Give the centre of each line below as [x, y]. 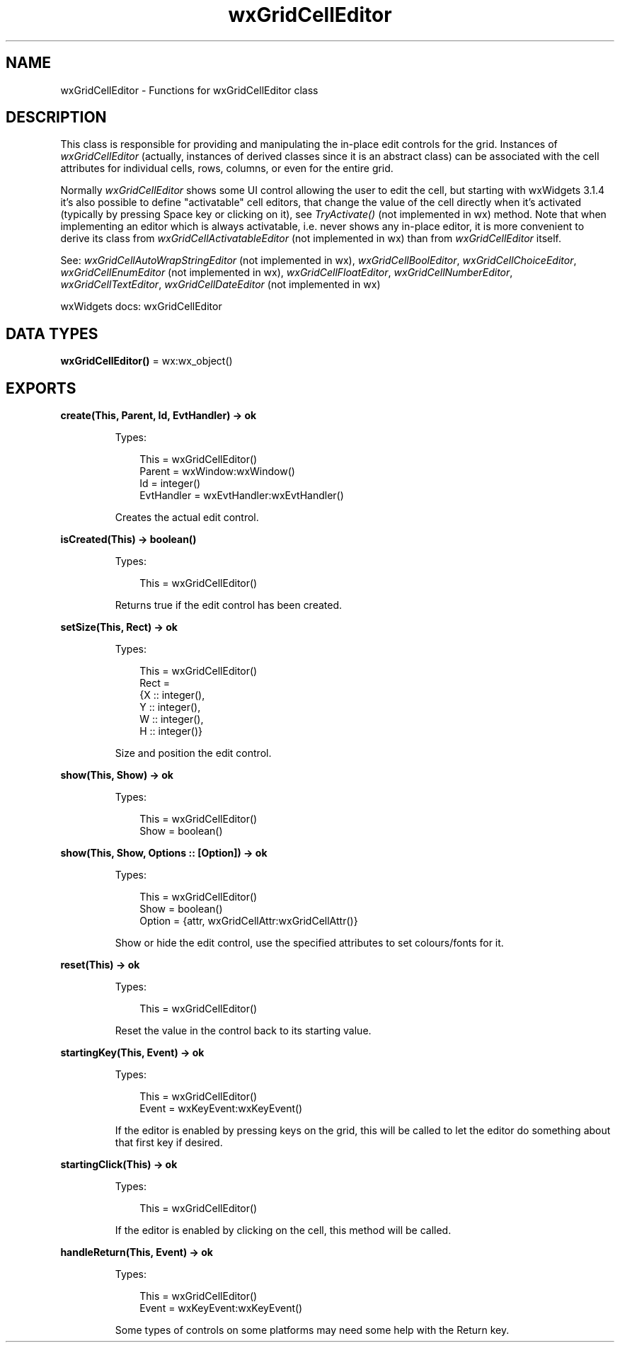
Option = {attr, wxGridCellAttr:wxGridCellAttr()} [249, 921]
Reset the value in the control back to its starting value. [243, 1031]
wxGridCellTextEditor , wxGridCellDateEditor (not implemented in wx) [220, 285]
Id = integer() [170, 484]
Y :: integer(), [170, 707]
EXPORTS [41, 388]
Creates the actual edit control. [187, 518]
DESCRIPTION [56, 118]
